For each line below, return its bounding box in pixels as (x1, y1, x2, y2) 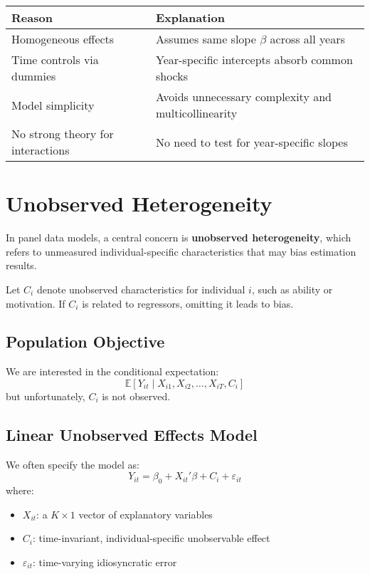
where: (6, 483, 34, 498)
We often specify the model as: (6, 456, 139, 471)
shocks (155, 68, 189, 84)
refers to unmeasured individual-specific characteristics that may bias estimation (6, 244, 356, 259)
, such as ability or (251, 281, 333, 296)
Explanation (155, 9, 225, 26)
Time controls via (11, 51, 99, 68)
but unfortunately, (6, 388, 85, 403)
